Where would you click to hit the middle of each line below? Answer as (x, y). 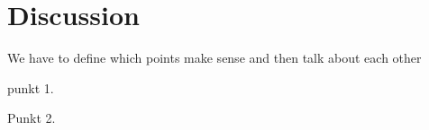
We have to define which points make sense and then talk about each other (214, 58)
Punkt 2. (32, 118)
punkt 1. (31, 87)
